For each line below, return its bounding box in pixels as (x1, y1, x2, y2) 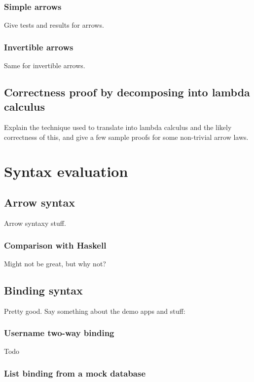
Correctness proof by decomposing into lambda (4, 85, 250, 100)
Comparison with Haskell (4, 239, 107, 251)
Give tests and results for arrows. (4, 20, 104, 30)
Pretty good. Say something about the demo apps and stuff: (4, 305, 185, 316)
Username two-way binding (4, 327, 114, 339)
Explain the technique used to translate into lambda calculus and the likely (4, 122, 232, 132)
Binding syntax (4, 282, 83, 297)
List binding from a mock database (4, 367, 146, 379)
